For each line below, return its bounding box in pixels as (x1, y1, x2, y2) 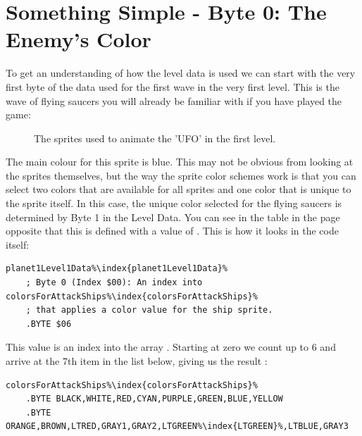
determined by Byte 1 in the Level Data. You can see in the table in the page (6, 209, 340, 224)
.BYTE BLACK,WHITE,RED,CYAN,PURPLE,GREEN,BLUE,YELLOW (25, 394, 283, 404)
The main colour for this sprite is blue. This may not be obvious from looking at (6, 154, 354, 169)
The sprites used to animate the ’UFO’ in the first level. (34, 130, 276, 145)
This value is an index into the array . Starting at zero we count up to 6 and (6, 340, 336, 354)
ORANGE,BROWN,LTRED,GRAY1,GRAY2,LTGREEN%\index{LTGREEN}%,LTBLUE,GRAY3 (6, 421, 349, 432)
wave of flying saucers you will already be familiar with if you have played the (6, 93, 342, 108)
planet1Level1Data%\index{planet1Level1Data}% (6, 263, 227, 274)
